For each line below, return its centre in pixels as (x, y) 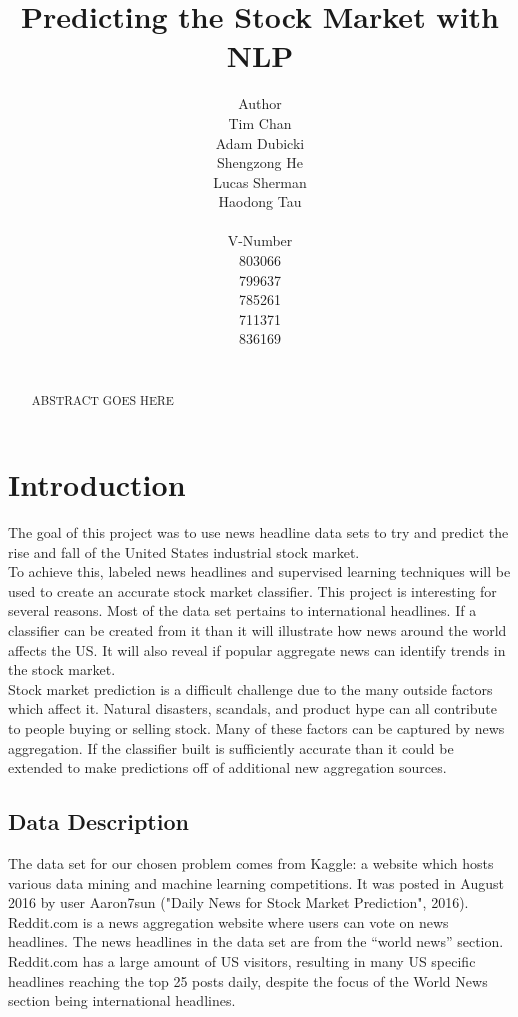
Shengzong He (260, 162)
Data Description (98, 821)
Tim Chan (260, 122)
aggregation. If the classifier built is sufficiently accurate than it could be (231, 747)
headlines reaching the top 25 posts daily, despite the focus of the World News (248, 980)
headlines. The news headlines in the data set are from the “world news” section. (256, 941)
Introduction (97, 484)
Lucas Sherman (260, 181)
